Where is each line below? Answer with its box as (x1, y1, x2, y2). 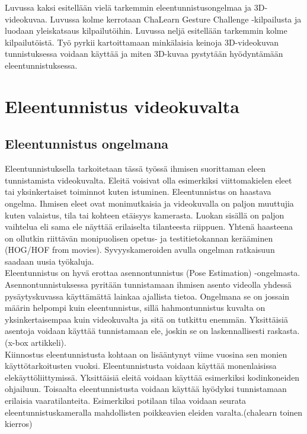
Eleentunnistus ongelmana (5, 134, 169, 153)
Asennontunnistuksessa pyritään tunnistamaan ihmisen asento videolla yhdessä (5, 278, 292, 291)
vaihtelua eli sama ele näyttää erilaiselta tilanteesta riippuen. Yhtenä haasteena (5, 220, 293, 233)
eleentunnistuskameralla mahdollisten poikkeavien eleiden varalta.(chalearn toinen (5, 406, 303, 418)
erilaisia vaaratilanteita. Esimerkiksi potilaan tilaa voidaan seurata (5, 394, 247, 407)
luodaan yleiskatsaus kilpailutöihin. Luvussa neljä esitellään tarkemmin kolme (5, 24, 287, 37)
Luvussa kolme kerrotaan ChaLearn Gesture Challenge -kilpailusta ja (50, 12, 302, 25)
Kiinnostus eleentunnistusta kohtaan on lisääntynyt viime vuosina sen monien (5, 348, 287, 360)
